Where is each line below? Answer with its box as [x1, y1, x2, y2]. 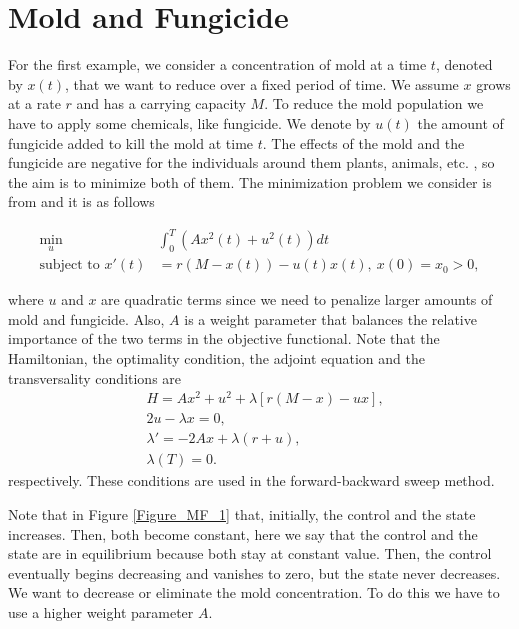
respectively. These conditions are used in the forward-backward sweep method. [8, 470, 495, 491]
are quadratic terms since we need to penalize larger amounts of [101, 289, 493, 310]
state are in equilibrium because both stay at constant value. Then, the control [8, 543, 492, 564]
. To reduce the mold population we [264, 93, 484, 114]
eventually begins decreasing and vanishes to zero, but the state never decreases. [8, 562, 501, 583]
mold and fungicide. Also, [8, 308, 165, 329]
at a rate [8, 93, 61, 114]
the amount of [417, 112, 504, 133]
